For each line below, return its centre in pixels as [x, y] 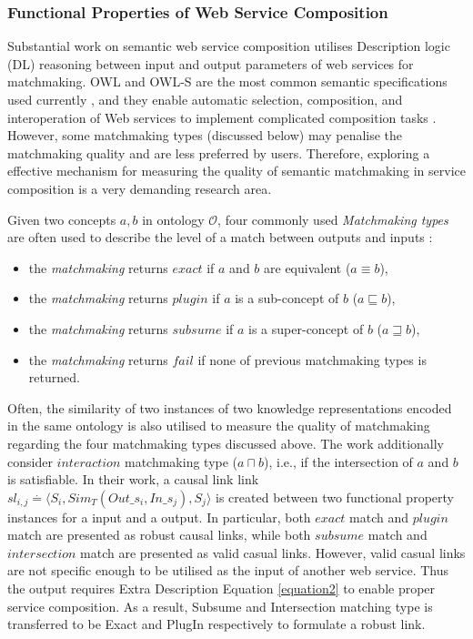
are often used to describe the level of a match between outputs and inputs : [220, 237]
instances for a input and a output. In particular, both [159, 517]
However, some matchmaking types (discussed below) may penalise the [205, 135]
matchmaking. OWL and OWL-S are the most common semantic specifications [227, 81]
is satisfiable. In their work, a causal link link [133, 479]
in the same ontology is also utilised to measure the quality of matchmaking [219, 426]
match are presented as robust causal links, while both [159, 535]
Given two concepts [62, 219]
